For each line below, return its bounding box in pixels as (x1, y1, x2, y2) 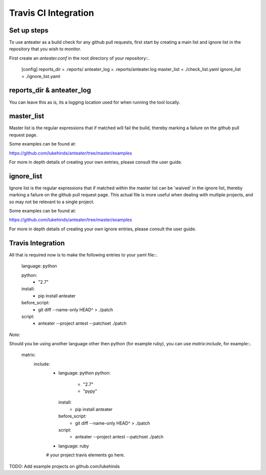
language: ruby (58, 443, 89, 449)
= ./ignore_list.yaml (21, 73, 61, 79)
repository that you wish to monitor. (9, 46, 81, 52)
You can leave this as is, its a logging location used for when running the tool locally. (9, 99, 180, 105)
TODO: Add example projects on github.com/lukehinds (9, 463, 120, 469)
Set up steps (9, 26, 49, 35)
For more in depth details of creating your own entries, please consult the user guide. (9, 159, 182, 165)
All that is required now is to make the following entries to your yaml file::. (9, 252, 158, 257)
